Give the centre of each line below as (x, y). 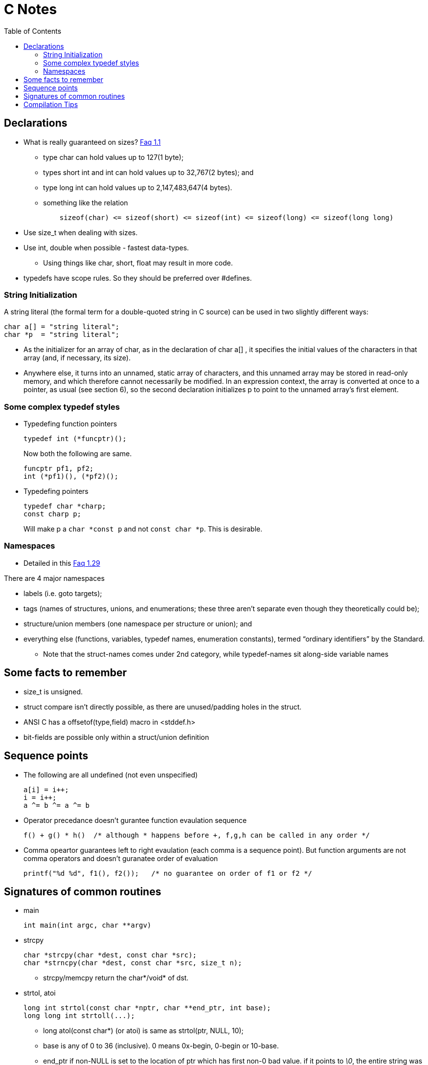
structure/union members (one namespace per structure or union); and (138, 623)
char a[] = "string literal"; (62, 327)
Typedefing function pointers (70, 424)
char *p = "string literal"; (62, 335)
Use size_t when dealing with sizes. (81, 232)
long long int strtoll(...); (79, 1016)
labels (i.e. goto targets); (63, 593)
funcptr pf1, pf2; (59, 469)
